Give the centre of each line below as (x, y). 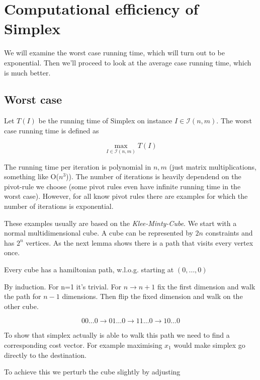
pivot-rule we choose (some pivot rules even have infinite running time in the (122, 186)
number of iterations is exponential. (59, 206)
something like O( (31, 176)
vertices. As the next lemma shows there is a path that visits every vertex (140, 242)
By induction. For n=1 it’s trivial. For (63, 286)
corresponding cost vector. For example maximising (83, 345)
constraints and (229, 233)
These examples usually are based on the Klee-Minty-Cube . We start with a (120, 223)
